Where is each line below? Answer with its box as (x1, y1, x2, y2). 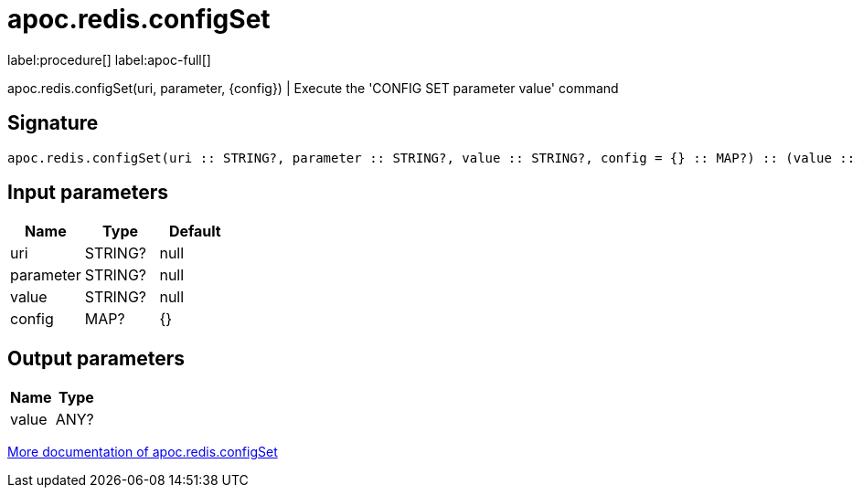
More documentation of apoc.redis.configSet (7, 444, 278, 460)
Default (168, 222, 221, 241)
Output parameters (7, 346, 185, 370)
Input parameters (7, 181, 169, 205)
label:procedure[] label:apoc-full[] (7, 51, 211, 68)
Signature (7, 111, 99, 135)
